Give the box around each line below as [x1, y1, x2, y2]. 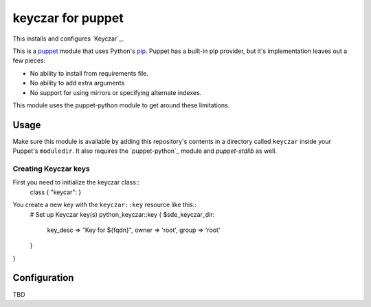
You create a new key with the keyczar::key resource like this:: [12, 200, 197, 209]
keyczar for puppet [12, 10, 124, 25]
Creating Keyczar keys [12, 164, 90, 173]
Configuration [12, 272, 74, 284]
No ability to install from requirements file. [30, 69, 149, 77]
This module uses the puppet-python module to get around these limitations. [12, 100, 230, 109]
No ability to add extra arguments [30, 79, 125, 87]
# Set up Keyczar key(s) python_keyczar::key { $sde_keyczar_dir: [30, 210, 215, 218]
